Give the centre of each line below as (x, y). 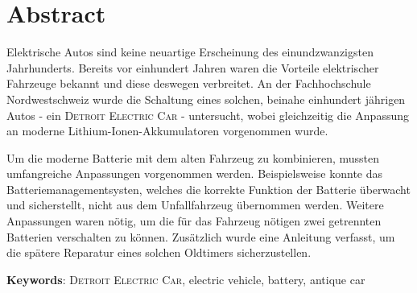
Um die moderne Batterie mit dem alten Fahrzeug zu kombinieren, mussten (193, 157)
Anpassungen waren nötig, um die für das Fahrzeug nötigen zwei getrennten (194, 221)
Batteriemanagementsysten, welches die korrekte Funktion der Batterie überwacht (208, 189)
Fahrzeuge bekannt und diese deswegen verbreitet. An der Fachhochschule (189, 83)
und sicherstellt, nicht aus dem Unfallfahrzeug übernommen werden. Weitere (195, 205)
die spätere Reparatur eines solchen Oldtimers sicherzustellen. (159, 252)
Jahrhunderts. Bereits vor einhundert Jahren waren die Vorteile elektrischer (193, 67)
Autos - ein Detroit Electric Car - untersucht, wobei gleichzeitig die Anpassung (208, 115)
